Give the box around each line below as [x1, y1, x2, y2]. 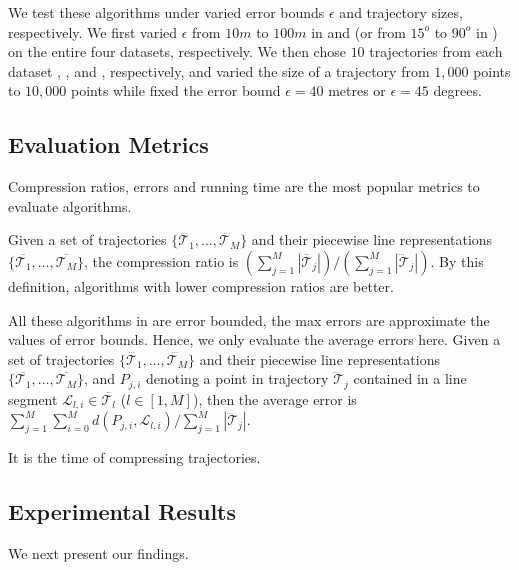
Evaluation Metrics [8, 129, 209, 160]
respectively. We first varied [8, 21, 178, 42]
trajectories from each [369, 41, 503, 62]
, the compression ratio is [83, 250, 239, 271]
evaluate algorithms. [8, 195, 132, 216]
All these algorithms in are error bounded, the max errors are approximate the [8, 309, 490, 330]
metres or [328, 80, 386, 101]
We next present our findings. [8, 542, 189, 563]
